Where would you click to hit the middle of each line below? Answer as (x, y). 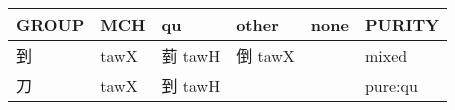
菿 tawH (191, 55)
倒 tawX (265, 55)
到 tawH (191, 85)
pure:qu (391, 85)
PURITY (402, 24)
